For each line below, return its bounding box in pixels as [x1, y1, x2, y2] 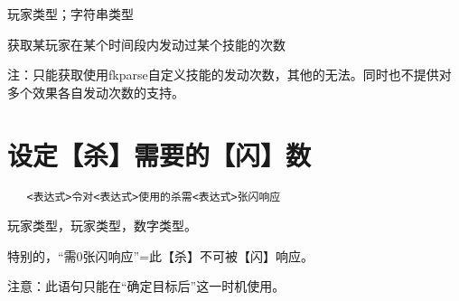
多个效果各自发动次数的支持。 [7, 82, 184, 101]
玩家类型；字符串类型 [7, 5, 134, 23]
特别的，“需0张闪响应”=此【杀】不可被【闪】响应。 [7, 246, 314, 265]
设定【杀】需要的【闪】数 [7, 136, 312, 173]
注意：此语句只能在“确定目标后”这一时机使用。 [7, 277, 286, 296]
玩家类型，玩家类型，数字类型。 [7, 216, 197, 235]
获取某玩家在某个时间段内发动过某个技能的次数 [7, 34, 286, 53]
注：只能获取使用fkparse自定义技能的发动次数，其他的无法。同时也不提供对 [7, 65, 452, 84]
